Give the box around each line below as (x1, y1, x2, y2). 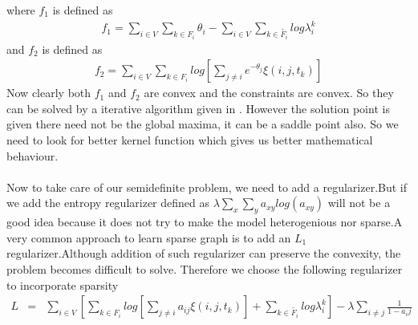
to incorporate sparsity (6, 276, 119, 293)
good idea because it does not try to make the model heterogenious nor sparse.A (6, 213, 403, 230)
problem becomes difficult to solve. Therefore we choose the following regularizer (6, 260, 403, 277)
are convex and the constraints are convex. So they (144, 84, 394, 101)
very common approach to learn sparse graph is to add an (6, 229, 291, 246)
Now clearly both (6, 84, 91, 101)
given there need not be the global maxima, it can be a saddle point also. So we (6, 116, 399, 132)
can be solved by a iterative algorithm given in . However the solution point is (6, 100, 390, 116)
